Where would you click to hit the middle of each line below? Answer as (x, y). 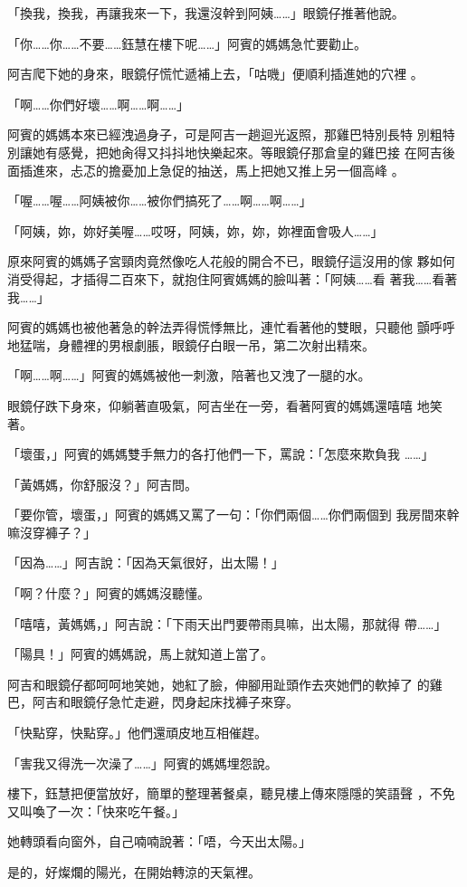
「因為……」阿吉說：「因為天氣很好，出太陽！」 (146, 563)
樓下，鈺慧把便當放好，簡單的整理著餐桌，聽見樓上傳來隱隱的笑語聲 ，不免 (231, 793)
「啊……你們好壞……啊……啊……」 (99, 104)
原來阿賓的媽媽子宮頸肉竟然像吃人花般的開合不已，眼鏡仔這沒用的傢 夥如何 (231, 261)
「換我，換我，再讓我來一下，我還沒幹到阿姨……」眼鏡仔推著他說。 (206, 13)
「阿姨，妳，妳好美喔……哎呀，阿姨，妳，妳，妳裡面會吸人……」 (195, 230)
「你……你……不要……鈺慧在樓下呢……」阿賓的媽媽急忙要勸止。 (187, 43)
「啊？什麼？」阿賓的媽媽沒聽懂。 (109, 593)
